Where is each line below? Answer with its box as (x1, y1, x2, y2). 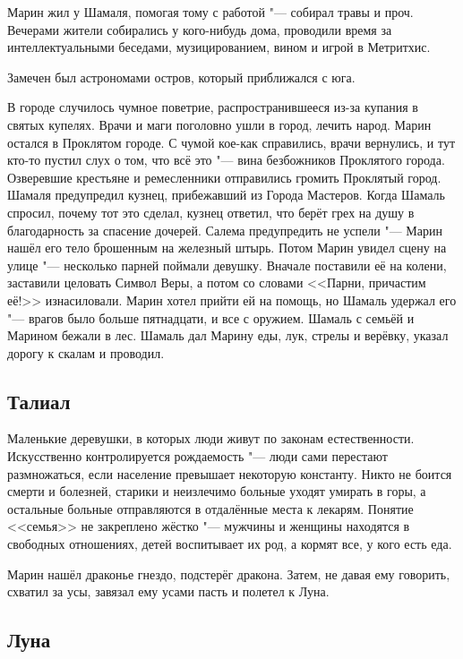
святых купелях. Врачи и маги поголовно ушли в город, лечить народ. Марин (7, 115, 432, 133)
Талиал (7, 387, 71, 415)
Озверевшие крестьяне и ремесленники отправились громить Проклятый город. (7, 167, 442, 186)
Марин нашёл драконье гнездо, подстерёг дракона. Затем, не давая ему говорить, (7, 564, 450, 583)
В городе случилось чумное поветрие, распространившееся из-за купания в (7, 98, 418, 116)
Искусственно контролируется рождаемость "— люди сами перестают (7, 447, 388, 466)
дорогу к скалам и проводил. (7, 343, 165, 362)
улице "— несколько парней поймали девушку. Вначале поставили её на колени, (7, 255, 447, 274)
